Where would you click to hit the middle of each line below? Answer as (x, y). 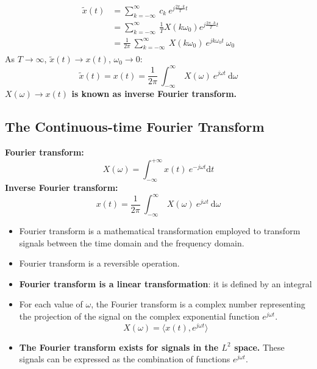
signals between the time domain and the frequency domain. (132, 242)
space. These (259, 347)
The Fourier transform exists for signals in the (119, 347)
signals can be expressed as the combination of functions (125, 359)
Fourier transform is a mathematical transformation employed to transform (160, 230)
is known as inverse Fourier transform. (154, 94)
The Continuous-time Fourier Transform (135, 127)
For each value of (51, 304)
